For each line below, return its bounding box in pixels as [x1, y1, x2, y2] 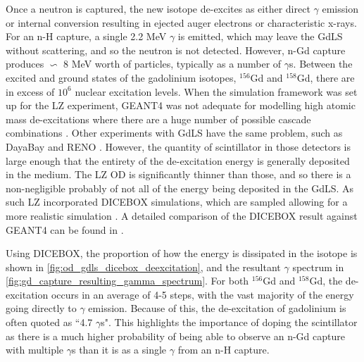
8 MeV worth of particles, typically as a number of [63, 56, 282, 71]
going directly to [6, 301, 77, 316]
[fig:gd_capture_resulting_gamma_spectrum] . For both [6, 273, 249, 288]
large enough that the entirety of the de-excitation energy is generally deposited [6, 153, 350, 168]
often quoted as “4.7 [6, 315, 93, 330]
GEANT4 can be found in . [6, 222, 124, 237]
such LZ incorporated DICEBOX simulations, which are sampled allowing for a [6, 194, 348, 209]
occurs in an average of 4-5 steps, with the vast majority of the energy [51, 287, 354, 301]
